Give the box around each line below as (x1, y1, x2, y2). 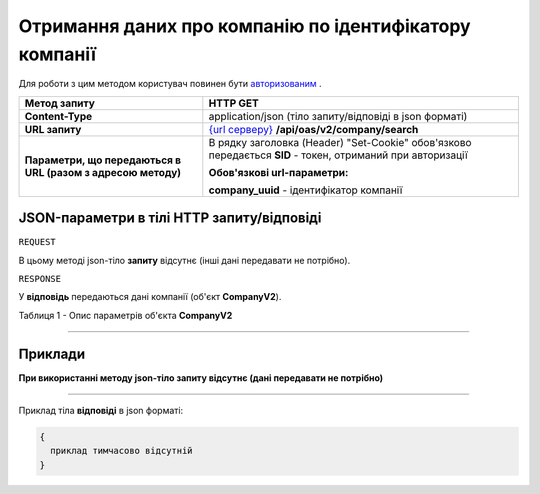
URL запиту (24, 122, 82, 136)
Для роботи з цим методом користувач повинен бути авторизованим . (18, 78, 322, 90)
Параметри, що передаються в (24, 153, 182, 167)
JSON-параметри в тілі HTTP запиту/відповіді (18, 210, 322, 227)
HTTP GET (208, 96, 259, 110)
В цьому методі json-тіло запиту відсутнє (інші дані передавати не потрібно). (18, 254, 351, 266)
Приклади (18, 345, 86, 362)
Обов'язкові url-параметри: (208, 165, 349, 179)
